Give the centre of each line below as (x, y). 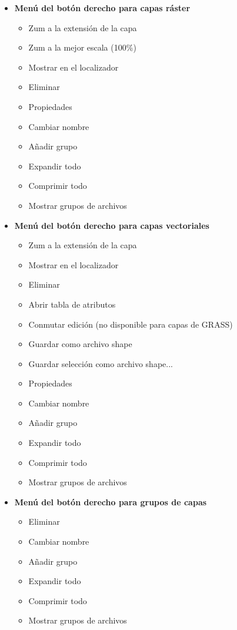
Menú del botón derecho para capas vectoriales (112, 225)
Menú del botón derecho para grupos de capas (111, 501)
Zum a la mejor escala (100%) (82, 47)
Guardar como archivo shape (80, 344)
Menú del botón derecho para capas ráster (102, 8)
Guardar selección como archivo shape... (101, 363)
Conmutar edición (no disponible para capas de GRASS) (131, 324)
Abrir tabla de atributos (72, 304)
